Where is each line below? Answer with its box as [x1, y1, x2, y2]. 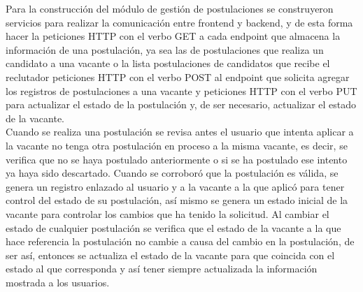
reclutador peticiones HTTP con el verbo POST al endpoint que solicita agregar [6, 69, 350, 84]
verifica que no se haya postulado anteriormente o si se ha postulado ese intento [6, 152, 348, 166]
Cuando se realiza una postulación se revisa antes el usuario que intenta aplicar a [6, 124, 354, 139]
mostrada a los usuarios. [6, 275, 110, 289]
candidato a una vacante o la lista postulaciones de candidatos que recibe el [6, 56, 330, 71]
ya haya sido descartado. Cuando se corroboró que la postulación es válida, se [6, 166, 339, 180]
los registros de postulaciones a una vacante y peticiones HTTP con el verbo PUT [6, 83, 357, 98]
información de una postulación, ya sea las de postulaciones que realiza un [6, 42, 324, 57]
